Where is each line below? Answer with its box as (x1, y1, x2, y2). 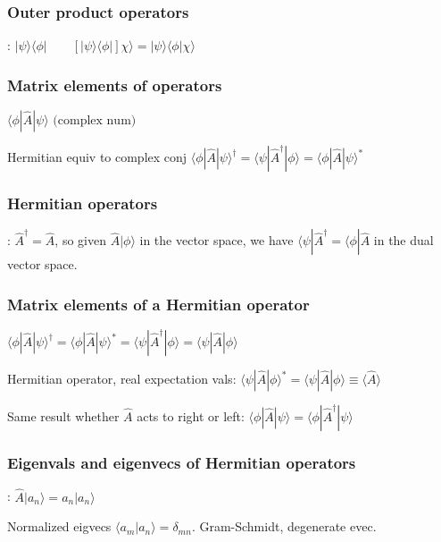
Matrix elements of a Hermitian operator (7, 292, 310, 315)
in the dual (373, 231, 434, 250)
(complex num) (53, 114, 137, 128)
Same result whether (7, 407, 120, 426)
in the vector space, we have (139, 231, 294, 250)
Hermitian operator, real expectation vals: (7, 369, 237, 388)
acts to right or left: (137, 407, 245, 426)
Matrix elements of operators (7, 73, 222, 96)
